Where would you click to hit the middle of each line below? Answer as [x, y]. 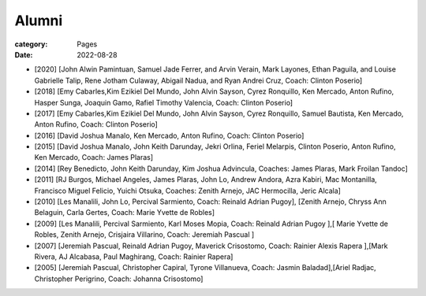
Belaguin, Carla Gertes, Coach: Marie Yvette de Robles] [125, 213]
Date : [24, 54]
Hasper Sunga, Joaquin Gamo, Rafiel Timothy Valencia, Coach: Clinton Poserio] [164, 102]
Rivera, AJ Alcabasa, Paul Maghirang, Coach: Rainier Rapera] [134, 257]
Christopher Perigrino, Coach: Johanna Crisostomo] [119, 279]
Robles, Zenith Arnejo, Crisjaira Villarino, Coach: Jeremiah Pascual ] [144, 235]
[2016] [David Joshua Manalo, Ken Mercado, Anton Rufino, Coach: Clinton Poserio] [169, 135]
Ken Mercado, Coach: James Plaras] [94, 157]
